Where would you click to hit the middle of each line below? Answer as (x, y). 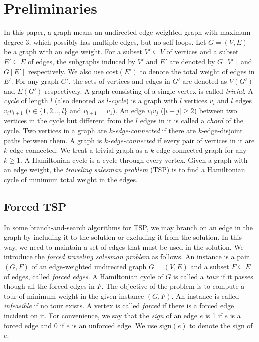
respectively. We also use (66, 71)
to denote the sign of (221, 325)
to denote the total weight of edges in (197, 71)
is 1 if (214, 316)
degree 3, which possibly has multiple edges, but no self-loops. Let (105, 42)
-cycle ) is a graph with (143, 101)
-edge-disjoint (222, 130)
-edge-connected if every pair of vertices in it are (181, 140)
